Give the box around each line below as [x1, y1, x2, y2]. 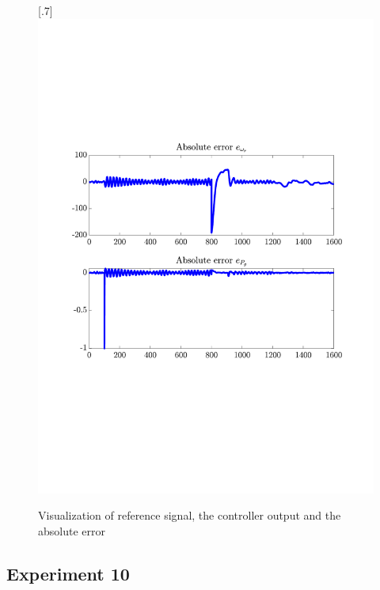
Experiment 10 [6, 561, 130, 585]
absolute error [38, 522, 105, 539]
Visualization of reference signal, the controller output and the [38, 507, 341, 524]
